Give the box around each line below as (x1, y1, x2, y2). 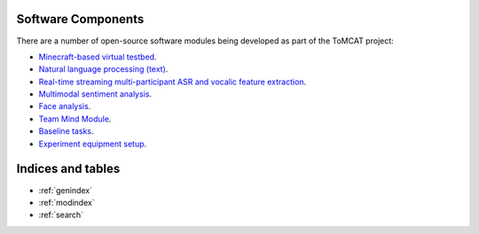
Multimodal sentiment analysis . (38, 89, 153, 99)
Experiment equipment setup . (38, 138, 147, 149)
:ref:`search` (38, 209, 84, 221)
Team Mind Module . (38, 113, 112, 124)
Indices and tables (16, 161, 121, 176)
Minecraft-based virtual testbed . (38, 51, 157, 62)
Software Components (16, 12, 145, 27)
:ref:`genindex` (38, 184, 93, 195)
